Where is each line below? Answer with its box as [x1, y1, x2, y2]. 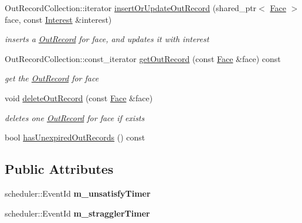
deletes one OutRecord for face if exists [5, 111, 145, 123]
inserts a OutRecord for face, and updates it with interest [5, 33, 209, 45]
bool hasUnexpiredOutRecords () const [5, 131, 145, 143]
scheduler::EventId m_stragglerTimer [5, 207, 150, 219]
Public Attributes [5, 160, 114, 178]
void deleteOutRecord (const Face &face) [5, 91, 153, 104]
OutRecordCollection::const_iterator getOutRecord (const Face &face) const [5, 52, 281, 64]
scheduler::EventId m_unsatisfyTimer [5, 187, 151, 199]
